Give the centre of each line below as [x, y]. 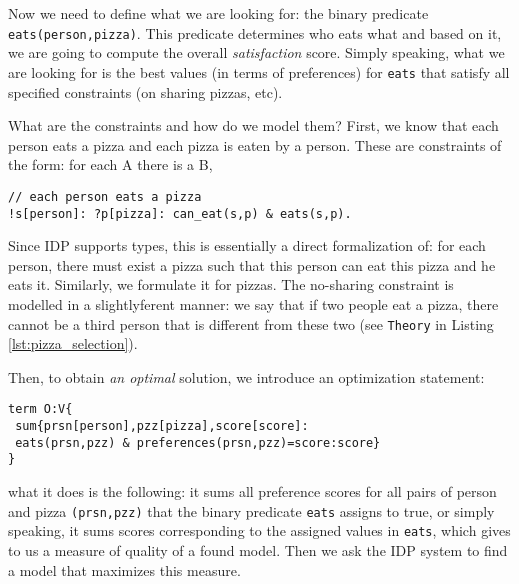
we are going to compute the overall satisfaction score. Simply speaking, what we [256, 52]
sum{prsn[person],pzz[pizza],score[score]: [162, 426]
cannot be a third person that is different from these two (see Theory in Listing [251, 323]
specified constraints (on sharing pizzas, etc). [145, 91]
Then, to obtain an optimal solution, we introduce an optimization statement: [246, 376]
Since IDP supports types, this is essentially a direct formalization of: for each [247, 245]
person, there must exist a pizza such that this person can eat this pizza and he [252, 264]
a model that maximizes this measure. [124, 569]
